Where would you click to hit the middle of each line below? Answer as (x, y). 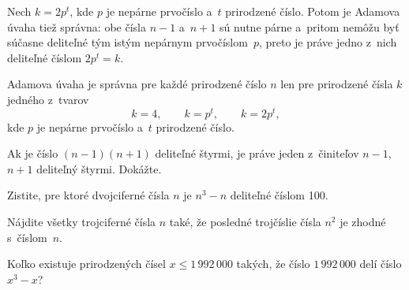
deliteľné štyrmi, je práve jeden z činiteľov (257, 153)
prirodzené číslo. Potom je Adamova (313, 11)
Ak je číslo (33, 153)
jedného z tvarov (48, 99)
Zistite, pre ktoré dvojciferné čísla (88, 195)
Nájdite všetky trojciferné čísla (82, 222)
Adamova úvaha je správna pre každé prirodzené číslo (137, 84)
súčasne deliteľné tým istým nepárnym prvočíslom (128, 42)
